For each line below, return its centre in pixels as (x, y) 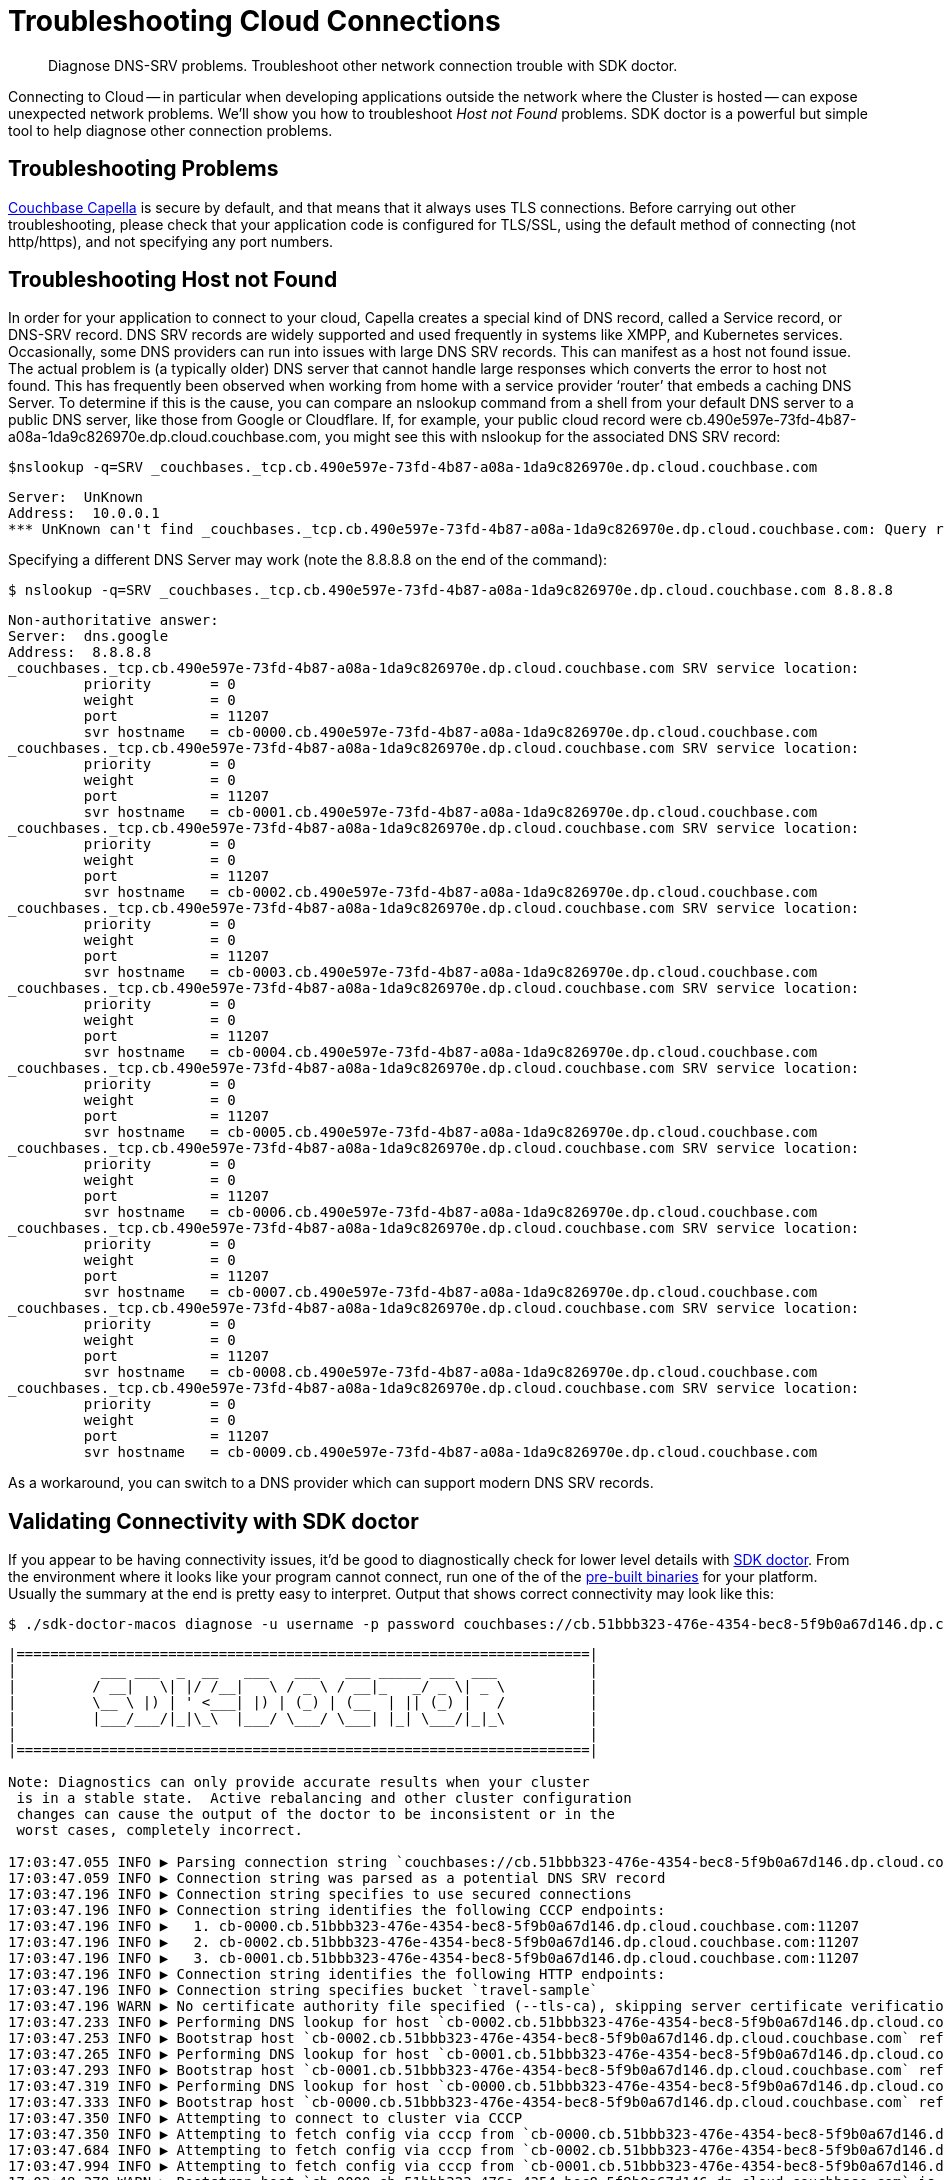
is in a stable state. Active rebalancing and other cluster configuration (324, 1798)
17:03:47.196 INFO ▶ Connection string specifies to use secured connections (320, 1894)
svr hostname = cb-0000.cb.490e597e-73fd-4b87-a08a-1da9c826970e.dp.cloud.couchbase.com (450, 732)
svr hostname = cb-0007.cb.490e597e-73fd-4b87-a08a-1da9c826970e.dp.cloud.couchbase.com (450, 1292)
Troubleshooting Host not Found (173, 280)
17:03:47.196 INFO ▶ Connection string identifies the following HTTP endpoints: (337, 1974)
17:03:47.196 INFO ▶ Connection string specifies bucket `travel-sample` (303, 1990)
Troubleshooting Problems (143, 169)
